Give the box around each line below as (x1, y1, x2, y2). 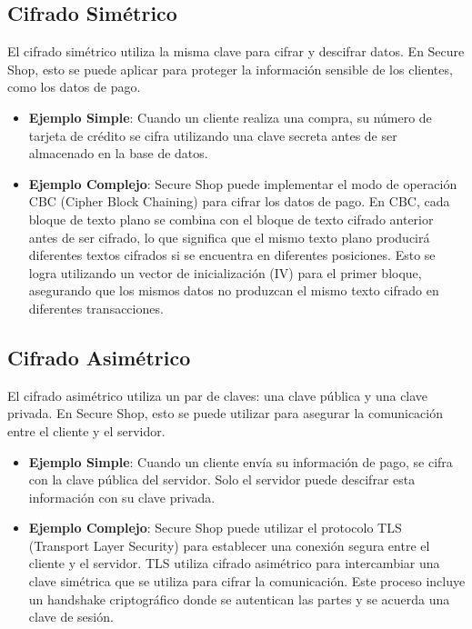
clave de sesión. (28, 607, 114, 626)
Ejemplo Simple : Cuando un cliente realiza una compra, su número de (28, 107, 432, 126)
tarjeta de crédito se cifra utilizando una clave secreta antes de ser (28, 125, 397, 145)
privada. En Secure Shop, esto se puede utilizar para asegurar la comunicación (7, 404, 444, 423)
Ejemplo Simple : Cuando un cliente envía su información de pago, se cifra (28, 452, 453, 471)
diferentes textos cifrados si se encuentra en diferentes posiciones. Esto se (28, 245, 436, 265)
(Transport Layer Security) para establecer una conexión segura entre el (28, 535, 430, 554)
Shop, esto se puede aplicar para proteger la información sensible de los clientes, (7, 59, 453, 78)
